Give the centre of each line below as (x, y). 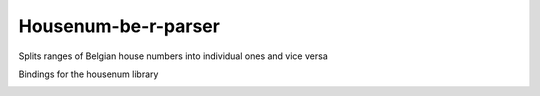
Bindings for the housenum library (88, 74)
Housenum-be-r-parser (119, 26)
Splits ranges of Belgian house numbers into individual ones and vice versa (173, 56)
